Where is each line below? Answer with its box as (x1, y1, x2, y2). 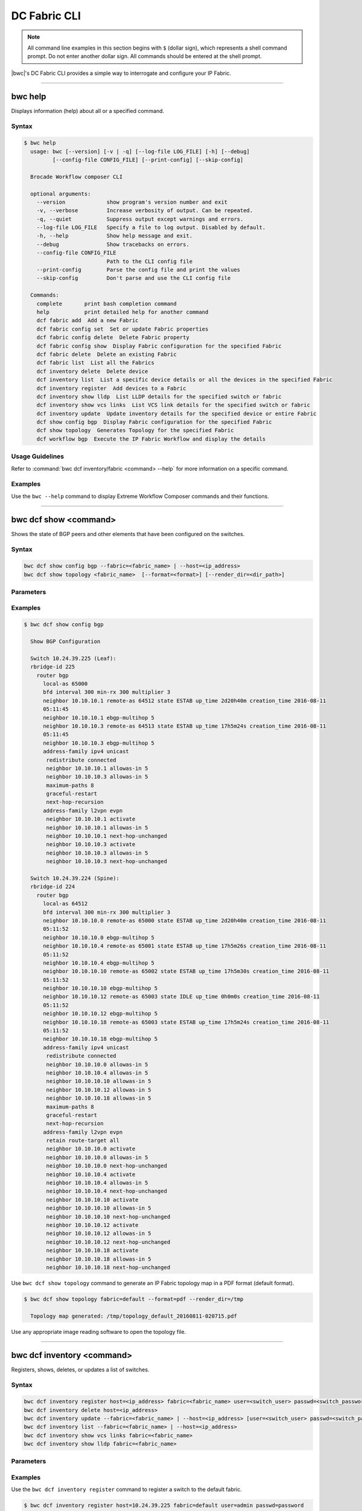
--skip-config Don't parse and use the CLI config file (36, 275, 231, 282)
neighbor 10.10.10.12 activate (46, 1221, 139, 1228)
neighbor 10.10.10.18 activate (46, 1247, 139, 1254)
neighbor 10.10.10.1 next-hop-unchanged (46, 833, 167, 840)
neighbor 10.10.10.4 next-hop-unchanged (46, 1188, 167, 1195)
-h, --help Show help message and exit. (36, 233, 193, 239)
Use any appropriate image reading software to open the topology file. (11, 1328, 186, 1335)
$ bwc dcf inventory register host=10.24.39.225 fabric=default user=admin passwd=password (24, 1502, 304, 1509)
